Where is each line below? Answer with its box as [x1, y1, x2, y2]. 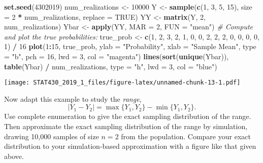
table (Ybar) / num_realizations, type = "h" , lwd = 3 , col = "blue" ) [4, 61, 217, 71]
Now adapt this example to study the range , [4, 93, 142, 104]
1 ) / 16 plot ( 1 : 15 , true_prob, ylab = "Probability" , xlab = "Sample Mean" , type [4, 41, 256, 52]
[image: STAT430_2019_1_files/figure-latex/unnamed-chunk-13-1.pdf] [4, 79, 241, 87]
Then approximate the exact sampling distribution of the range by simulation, [4, 121, 248, 131]
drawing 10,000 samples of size [4, 131, 99, 141]
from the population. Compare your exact [121, 131, 251, 141]
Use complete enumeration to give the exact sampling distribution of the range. [4, 111, 251, 121]
